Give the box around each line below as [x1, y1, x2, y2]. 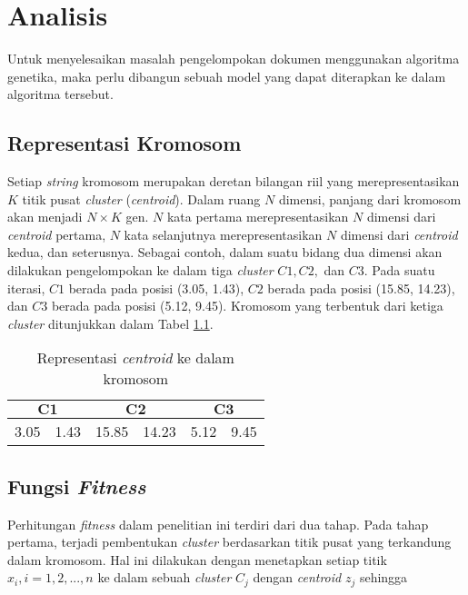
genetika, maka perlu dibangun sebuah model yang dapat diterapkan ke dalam [7, 66, 446, 85]
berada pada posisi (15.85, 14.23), [267, 278, 455, 297]
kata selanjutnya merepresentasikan [124, 224, 323, 243]
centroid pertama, [7, 224, 106, 243]
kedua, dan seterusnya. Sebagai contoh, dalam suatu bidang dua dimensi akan [7, 243, 443, 262]
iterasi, [7, 278, 45, 297]
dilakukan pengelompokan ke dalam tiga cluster [7, 261, 274, 280]
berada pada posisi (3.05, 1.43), [68, 278, 244, 297]
